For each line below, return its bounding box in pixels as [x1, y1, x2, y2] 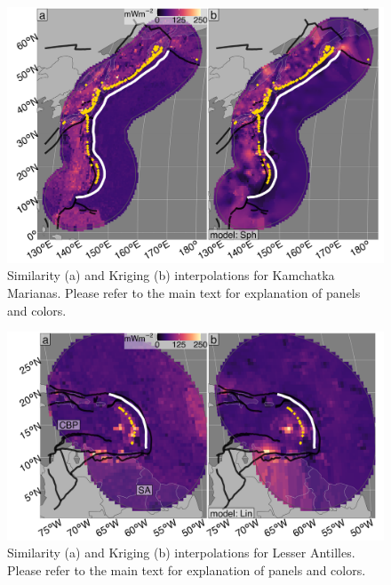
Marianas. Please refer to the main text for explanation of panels [7, 283, 361, 301]
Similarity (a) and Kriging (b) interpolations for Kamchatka [7, 266, 335, 284]
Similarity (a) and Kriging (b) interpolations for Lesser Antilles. [7, 543, 355, 562]
